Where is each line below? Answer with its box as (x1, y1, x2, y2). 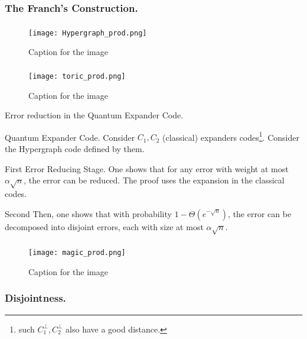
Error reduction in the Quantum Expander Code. (5, 109, 184, 121)
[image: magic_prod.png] (28, 248, 126, 257)
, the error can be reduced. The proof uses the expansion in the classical (24, 174, 285, 186)
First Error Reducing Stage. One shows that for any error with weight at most (5, 162, 289, 175)
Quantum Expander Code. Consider (5, 131, 135, 143)
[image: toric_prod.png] (28, 72, 126, 80)
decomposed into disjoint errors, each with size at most (5, 220, 204, 233)
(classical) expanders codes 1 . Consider (162, 129, 299, 143)
